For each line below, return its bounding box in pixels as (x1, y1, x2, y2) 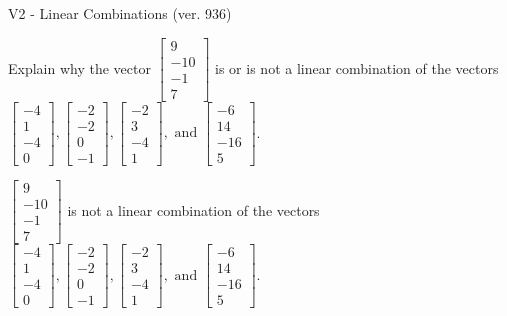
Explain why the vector (8, 57, 151, 78)
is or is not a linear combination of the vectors (215, 57, 499, 78)
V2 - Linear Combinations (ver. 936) (8, 3, 232, 23)
